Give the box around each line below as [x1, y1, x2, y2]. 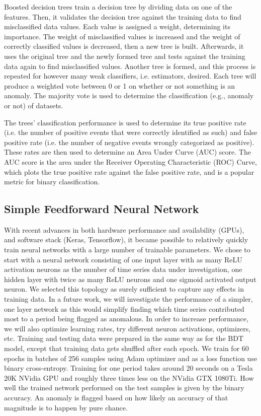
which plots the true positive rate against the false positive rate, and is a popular [4, 166, 254, 177]
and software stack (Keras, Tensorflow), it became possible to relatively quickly [4, 234, 248, 245]
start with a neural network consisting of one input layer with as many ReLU [4, 254, 242, 264]
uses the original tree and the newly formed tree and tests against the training [4, 50, 245, 61]
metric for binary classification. [4, 176, 100, 187]
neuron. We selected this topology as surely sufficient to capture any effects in [4, 284, 244, 294]
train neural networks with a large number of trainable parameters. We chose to [4, 244, 250, 255]
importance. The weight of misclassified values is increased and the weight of [4, 31, 240, 41]
